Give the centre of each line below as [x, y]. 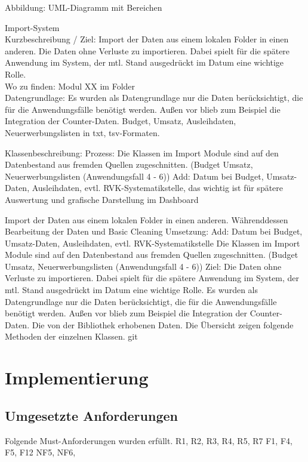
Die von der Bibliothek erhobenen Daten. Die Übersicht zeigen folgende [163, 324]
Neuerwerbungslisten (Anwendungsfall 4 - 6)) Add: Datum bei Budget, [134, 176]
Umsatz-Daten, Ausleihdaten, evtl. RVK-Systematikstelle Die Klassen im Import [153, 243]
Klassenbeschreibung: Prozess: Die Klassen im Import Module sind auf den [142, 153]
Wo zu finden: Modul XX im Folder [70, 86]
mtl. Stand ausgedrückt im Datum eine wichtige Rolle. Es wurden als [131, 290]
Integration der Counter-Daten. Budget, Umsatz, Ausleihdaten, [121, 121]
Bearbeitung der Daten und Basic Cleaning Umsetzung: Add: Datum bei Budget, [154, 231]
